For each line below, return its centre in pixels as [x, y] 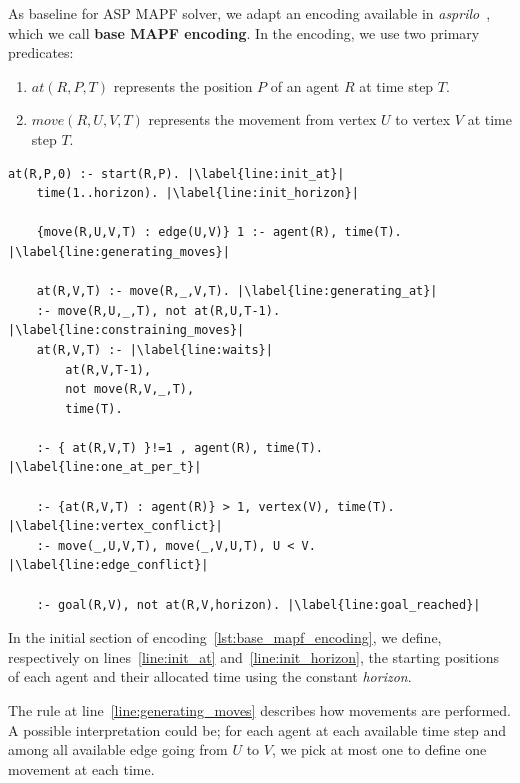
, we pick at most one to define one [379, 749]
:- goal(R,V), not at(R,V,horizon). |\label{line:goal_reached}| [258, 604]
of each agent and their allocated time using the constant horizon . [210, 676]
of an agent [305, 85]
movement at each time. [81, 768]
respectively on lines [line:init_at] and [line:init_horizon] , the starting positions [253, 656]
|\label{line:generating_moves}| [119, 251]
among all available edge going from [118, 749]
